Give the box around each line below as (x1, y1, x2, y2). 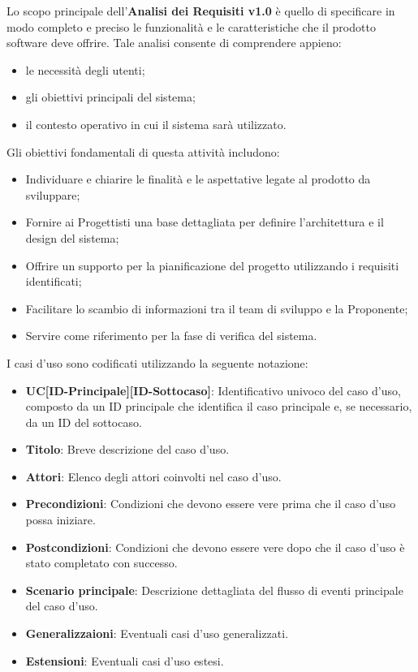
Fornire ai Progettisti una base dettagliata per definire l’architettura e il (25, 213, 384, 230)
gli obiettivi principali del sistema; (25, 88, 196, 106)
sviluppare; (25, 186, 80, 203)
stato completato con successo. (25, 554, 178, 571)
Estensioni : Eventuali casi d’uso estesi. (25, 652, 224, 669)
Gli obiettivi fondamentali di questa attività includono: (6, 143, 280, 160)
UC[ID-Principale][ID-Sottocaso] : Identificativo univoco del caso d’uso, (25, 381, 401, 398)
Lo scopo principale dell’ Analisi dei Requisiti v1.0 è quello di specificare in (6, 2, 395, 19)
